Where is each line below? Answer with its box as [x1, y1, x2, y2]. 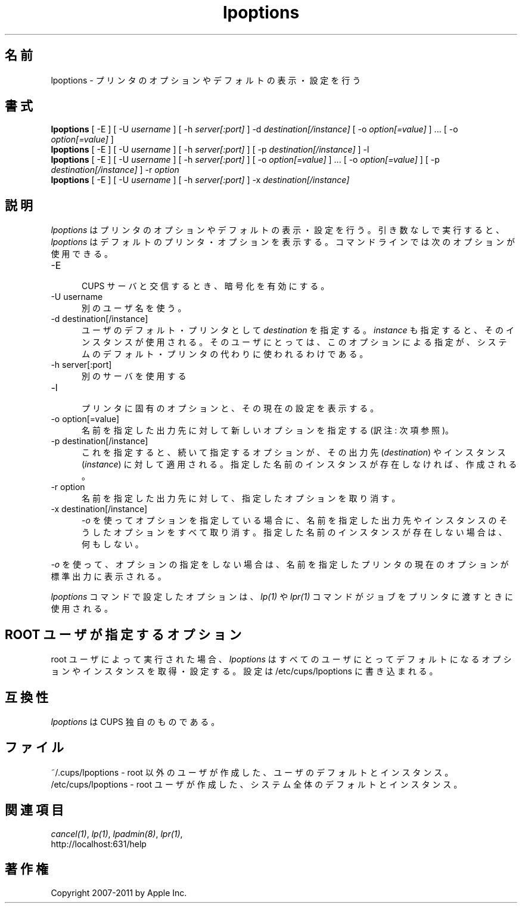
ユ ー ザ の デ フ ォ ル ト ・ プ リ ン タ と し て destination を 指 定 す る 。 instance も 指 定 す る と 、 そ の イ [82, 325, 514, 336]
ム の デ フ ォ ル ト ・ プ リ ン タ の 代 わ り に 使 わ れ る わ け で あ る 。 [82, 349, 368, 360]
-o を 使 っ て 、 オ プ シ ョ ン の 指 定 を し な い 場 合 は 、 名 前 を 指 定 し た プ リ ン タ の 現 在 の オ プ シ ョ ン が [51, 559, 509, 570]
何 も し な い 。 [82, 539, 144, 550]
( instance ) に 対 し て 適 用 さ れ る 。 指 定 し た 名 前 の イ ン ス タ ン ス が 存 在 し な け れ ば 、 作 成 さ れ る [82, 459, 517, 470]
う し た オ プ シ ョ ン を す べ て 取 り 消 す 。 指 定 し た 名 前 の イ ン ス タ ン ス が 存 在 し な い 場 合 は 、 [82, 527, 507, 538]
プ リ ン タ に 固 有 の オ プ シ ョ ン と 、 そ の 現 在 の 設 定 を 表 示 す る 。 [82, 403, 379, 414]
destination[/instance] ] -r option [51, 165, 179, 175]
